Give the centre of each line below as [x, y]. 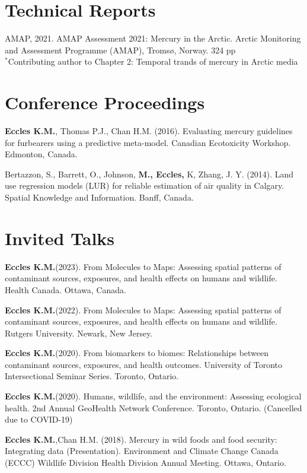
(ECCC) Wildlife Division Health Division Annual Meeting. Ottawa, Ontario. [145, 463]
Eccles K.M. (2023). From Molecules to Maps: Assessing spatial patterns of [143, 266]
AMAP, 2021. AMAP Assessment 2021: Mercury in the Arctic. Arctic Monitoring [153, 38]
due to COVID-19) [39, 419]
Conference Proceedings [105, 102]
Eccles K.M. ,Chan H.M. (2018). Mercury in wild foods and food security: [141, 439]
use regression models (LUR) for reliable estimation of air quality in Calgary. [145, 185]
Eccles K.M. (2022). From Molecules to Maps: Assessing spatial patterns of [143, 309]
